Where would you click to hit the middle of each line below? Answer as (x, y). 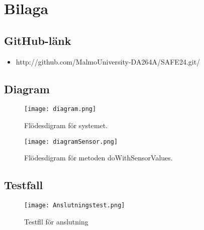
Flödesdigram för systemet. (66, 125)
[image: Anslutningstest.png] (75, 206)
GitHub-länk (38, 40)
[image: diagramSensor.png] (71, 141)
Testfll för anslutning (56, 221)
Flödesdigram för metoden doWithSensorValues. (98, 158)
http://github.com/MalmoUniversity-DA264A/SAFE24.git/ (108, 61)
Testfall (24, 185)
